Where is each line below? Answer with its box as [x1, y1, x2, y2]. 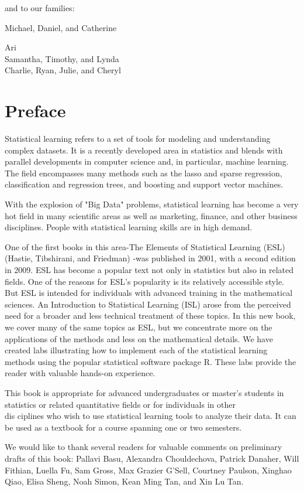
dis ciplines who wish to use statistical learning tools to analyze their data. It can [5, 410, 296, 422]
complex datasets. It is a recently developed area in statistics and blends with [5, 144, 283, 156]
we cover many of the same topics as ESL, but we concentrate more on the [5, 321, 272, 333]
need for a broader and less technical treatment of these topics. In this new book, [5, 309, 296, 322]
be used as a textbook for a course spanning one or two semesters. [5, 421, 242, 433]
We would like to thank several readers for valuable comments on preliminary [5, 441, 282, 453]
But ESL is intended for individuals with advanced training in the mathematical [5, 287, 293, 299]
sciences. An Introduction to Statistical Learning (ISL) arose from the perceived [5, 298, 291, 310]
